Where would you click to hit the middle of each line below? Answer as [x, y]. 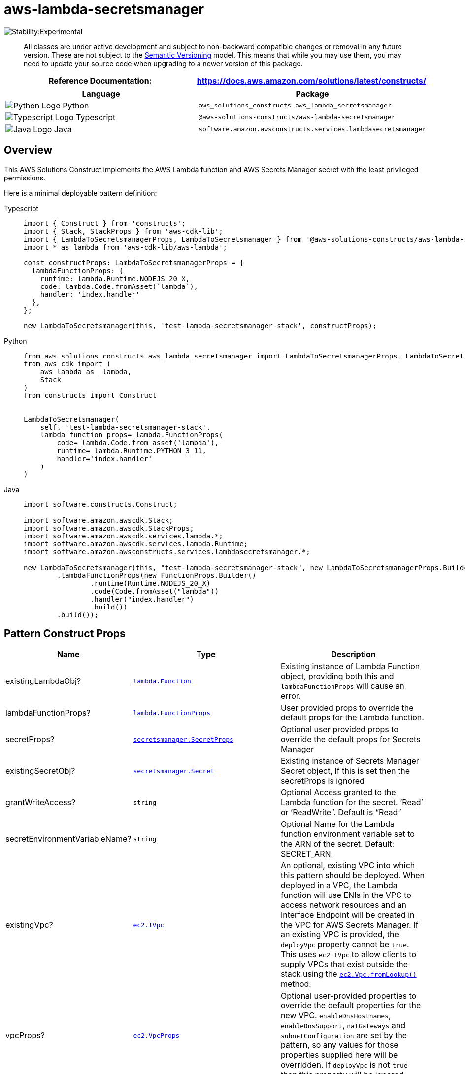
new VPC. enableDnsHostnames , [336, 1016]
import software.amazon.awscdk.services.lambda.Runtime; [136, 544]
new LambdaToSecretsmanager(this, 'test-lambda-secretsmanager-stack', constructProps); [200, 326]
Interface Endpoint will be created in [348, 915]
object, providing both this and [337, 676]
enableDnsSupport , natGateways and [343, 1025]
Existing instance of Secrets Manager [350, 761]
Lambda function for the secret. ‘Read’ [352, 803]
